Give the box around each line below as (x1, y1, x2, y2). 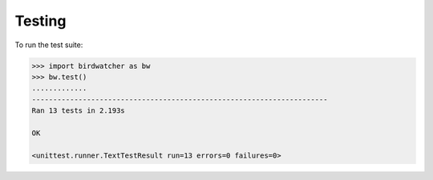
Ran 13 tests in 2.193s (31, 106, 126, 115)
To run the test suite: (14, 40, 83, 50)
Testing (14, 12, 67, 30)
